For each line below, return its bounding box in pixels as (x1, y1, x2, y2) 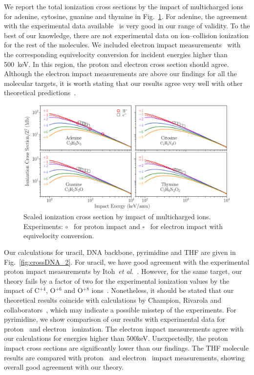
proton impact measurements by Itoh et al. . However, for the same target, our (4, 266, 242, 276)
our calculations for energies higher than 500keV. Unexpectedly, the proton (4, 333, 228, 343)
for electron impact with (150, 221, 223, 231)
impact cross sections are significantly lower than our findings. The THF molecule (4, 342, 249, 353)
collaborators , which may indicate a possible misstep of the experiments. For (4, 304, 236, 314)
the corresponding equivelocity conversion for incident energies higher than (4, 49, 228, 59)
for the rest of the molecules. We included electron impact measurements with (4, 40, 241, 50)
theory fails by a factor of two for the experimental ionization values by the (4, 275, 230, 286)
